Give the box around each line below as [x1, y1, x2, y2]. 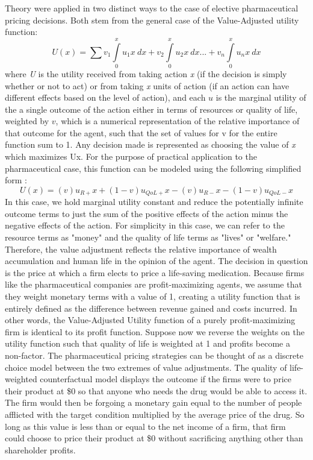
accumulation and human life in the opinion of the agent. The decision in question [5, 254, 308, 267]
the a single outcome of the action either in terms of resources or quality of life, [5, 102, 298, 115]
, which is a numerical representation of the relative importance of [55, 115, 300, 127]
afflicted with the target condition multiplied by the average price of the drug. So [5, 408, 305, 420]
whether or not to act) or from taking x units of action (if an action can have [5, 79, 290, 92]
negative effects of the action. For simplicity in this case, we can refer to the [5, 219, 285, 232]
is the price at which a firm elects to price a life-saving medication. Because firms [5, 266, 305, 279]
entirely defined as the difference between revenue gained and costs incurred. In [5, 301, 297, 314]
